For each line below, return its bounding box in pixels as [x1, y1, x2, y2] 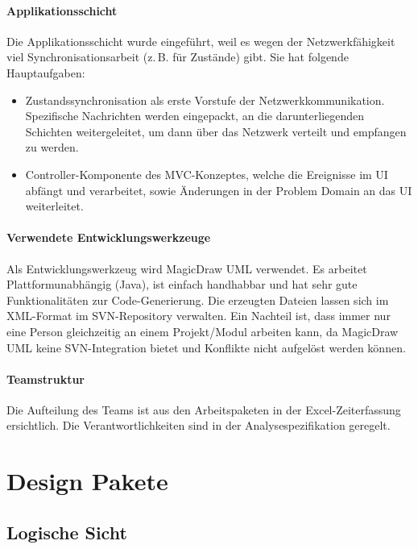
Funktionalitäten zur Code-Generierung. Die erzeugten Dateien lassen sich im [6, 291, 389, 308]
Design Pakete [6, 464, 168, 497]
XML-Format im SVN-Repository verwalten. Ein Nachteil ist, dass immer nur [6, 307, 391, 324]
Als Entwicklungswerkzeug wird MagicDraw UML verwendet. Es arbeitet [6, 260, 367, 277]
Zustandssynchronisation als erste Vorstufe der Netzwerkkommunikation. [25, 91, 385, 108]
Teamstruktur [6, 370, 85, 387]
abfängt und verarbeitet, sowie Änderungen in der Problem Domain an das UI [25, 181, 412, 198]
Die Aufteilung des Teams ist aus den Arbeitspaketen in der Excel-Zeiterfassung [6, 401, 401, 418]
